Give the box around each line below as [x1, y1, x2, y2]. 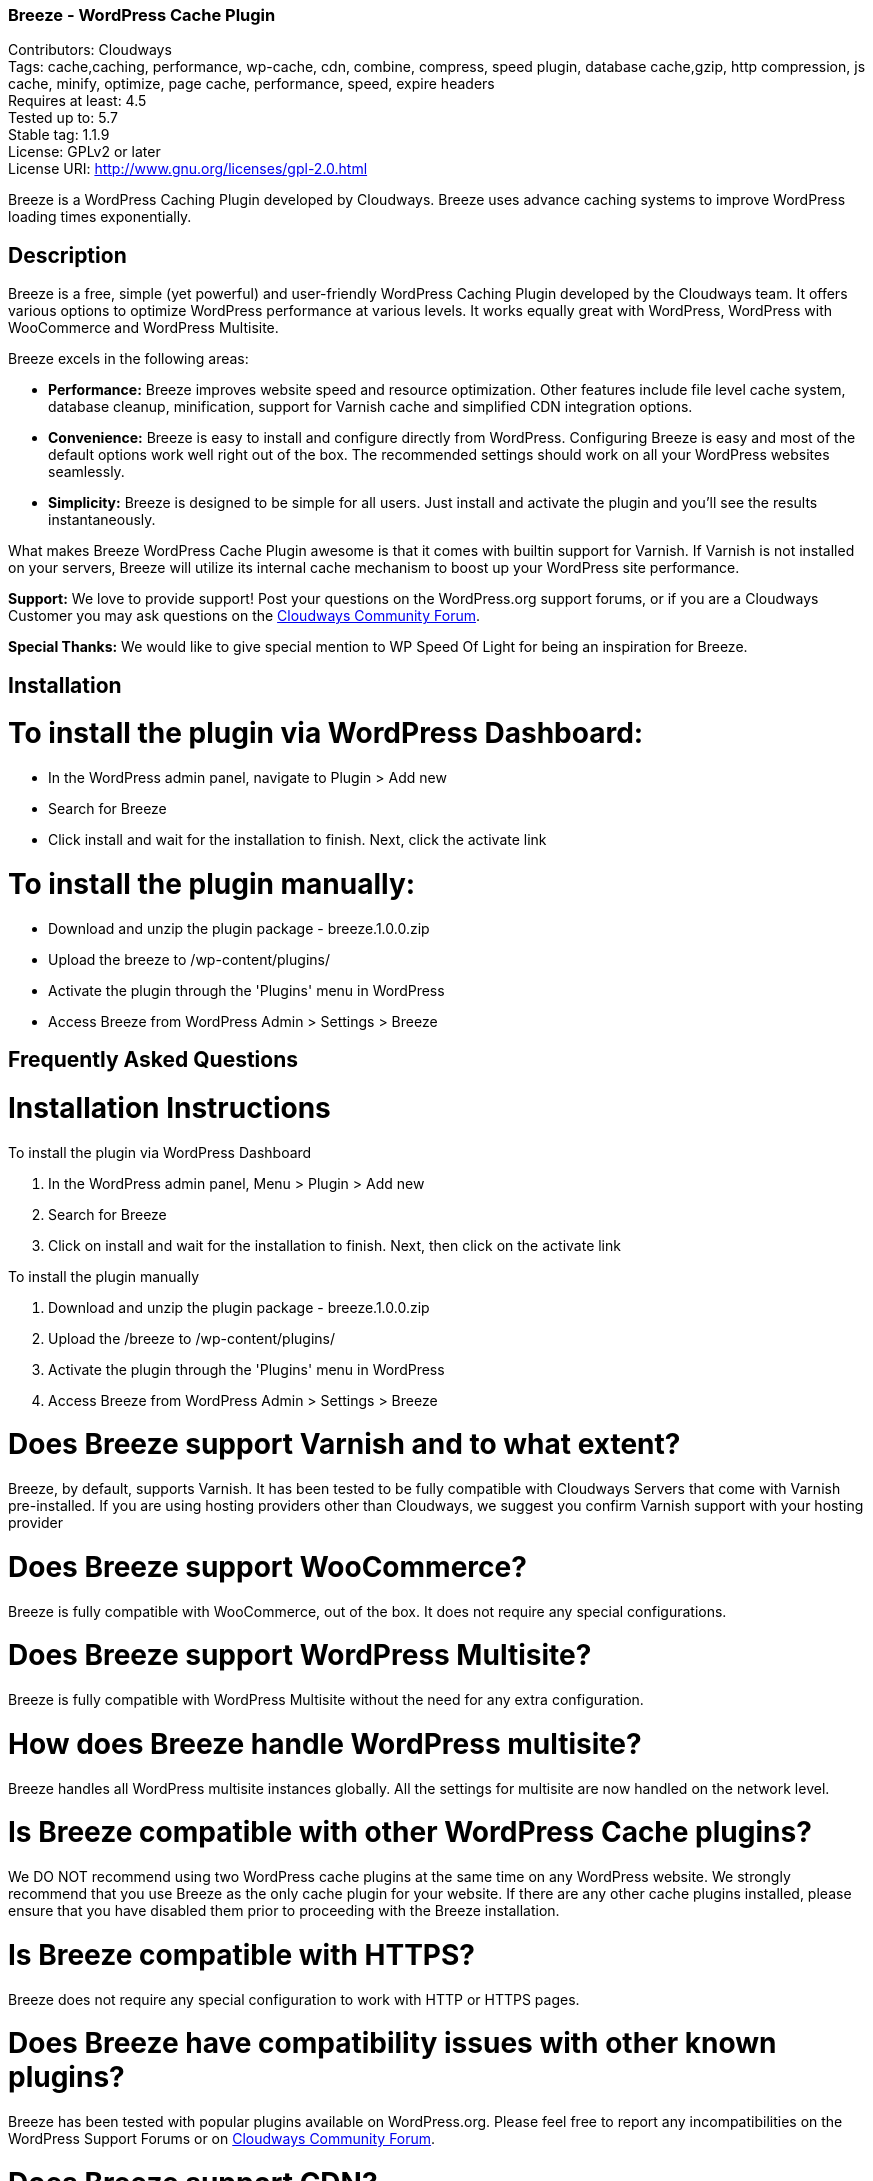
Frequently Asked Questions [8, 1047, 299, 1073]
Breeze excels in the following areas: [8, 350, 249, 368]
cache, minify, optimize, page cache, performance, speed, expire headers [8, 75, 495, 93]
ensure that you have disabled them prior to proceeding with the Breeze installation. [8, 1902, 560, 1920]
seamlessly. [48, 463, 125, 481]
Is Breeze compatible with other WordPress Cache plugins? [8, 1815, 812, 1850]
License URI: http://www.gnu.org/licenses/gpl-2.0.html [8, 160, 368, 178]
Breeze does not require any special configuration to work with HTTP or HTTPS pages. [8, 1990, 580, 2008]
